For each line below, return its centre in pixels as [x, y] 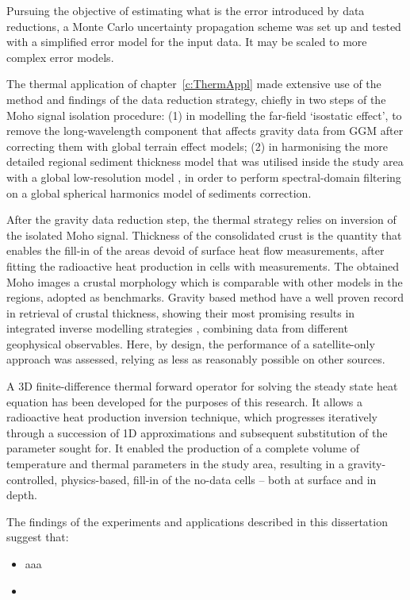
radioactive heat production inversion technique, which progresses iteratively [192, 417]
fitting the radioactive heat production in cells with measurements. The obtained [203, 265]
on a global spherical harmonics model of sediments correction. [159, 192]
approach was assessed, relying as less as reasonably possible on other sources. [196, 359]
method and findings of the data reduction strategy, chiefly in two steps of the [196, 99]
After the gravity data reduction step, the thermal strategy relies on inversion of [201, 219]
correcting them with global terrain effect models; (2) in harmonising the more [197, 146]
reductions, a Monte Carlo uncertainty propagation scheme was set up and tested [204, 26]
